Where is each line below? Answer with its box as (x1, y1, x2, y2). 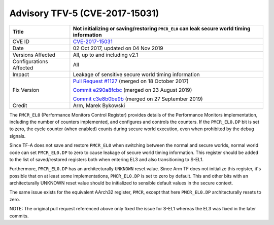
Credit (12, 102, 27, 109)
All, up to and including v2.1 (73, 51, 139, 58)
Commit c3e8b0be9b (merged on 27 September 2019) (73, 95, 203, 102)
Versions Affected (12, 51, 56, 58)
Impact (12, 71, 29, 78)
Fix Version (12, 86, 40, 93)
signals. (9, 133, 26, 139)
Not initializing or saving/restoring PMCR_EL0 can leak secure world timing (73, 25, 251, 32)
